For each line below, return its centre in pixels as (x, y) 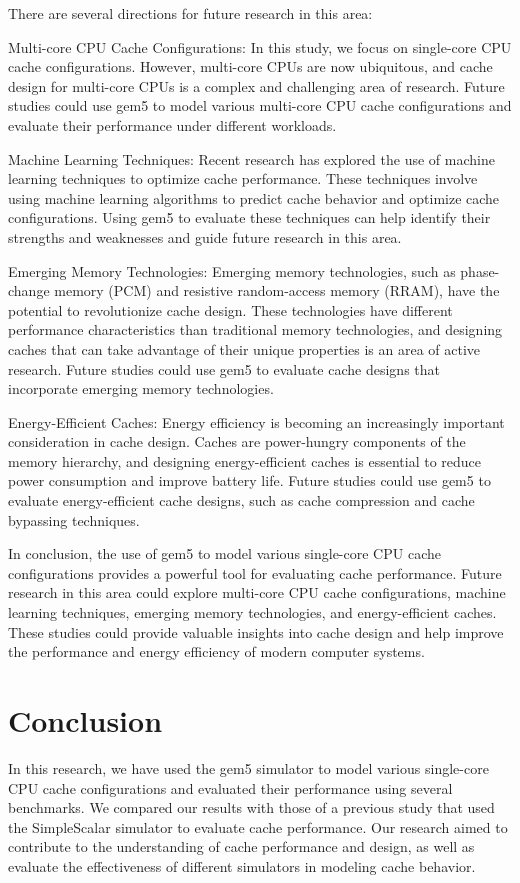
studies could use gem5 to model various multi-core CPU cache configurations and (260, 105)
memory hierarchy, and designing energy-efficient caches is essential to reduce (245, 460)
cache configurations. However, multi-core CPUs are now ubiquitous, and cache (250, 66)
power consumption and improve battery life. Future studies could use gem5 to (249, 480)
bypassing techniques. (74, 519)
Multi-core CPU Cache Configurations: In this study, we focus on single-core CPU (260, 46)
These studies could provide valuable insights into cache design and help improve (256, 631)
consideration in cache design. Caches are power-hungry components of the (237, 441)
